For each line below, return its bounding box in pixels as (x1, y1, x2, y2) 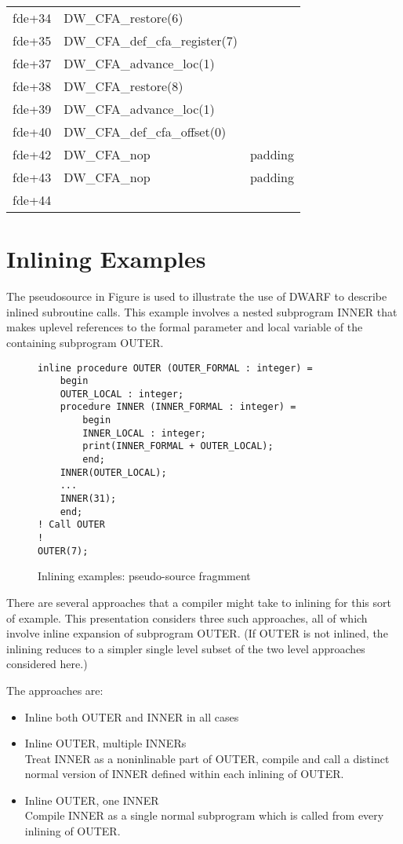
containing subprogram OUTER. (6, 334, 164, 350)
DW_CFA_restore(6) (64, 9, 183, 27)
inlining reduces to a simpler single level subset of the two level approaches (6, 640, 365, 656)
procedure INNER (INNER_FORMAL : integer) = (60, 401, 296, 413)
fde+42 (13, 145, 52, 163)
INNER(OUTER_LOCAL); (60, 466, 167, 478)
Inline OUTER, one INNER (24, 791, 159, 808)
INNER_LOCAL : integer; (82, 427, 206, 439)
